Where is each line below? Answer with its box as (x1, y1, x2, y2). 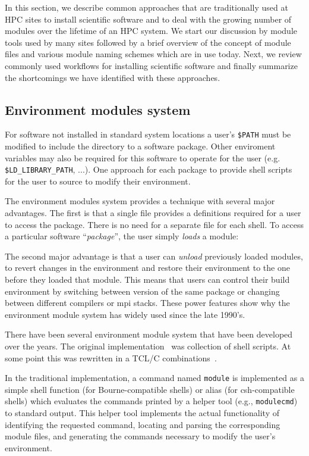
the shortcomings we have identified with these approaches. (5, 71, 220, 83)
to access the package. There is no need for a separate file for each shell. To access (5, 218, 304, 230)
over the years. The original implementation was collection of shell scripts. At (5, 339, 291, 352)
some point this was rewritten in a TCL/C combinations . (5, 351, 217, 364)
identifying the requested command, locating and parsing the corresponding (5, 418, 280, 430)
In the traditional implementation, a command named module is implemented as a (5, 371, 304, 384)
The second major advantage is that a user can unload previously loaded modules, (5, 249, 303, 262)
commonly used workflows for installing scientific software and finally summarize (5, 59, 298, 71)
